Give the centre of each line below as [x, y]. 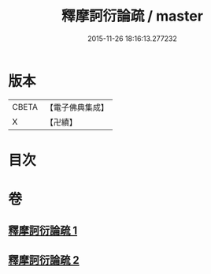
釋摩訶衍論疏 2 [44, 260]
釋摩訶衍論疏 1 [43, 231]
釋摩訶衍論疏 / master [132, 16]
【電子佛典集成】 [77, 107]
